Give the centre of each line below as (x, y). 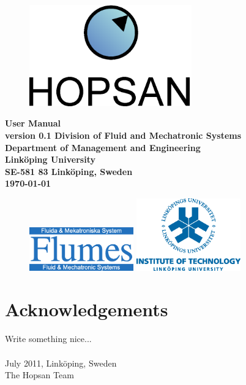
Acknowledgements (87, 309)
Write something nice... (48, 339)
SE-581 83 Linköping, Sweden (69, 171)
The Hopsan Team (39, 375)
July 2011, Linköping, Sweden (61, 363)
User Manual (33, 123)
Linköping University (50, 159)
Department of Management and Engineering (103, 147)
